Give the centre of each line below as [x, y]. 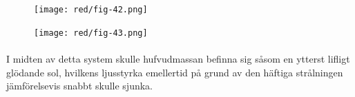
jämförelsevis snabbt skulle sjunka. [80, 86]
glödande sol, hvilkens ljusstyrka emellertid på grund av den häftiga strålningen [175, 72]
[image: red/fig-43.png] [91, 33]
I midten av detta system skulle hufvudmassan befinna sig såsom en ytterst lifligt [178, 58]
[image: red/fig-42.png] [91, 10]
